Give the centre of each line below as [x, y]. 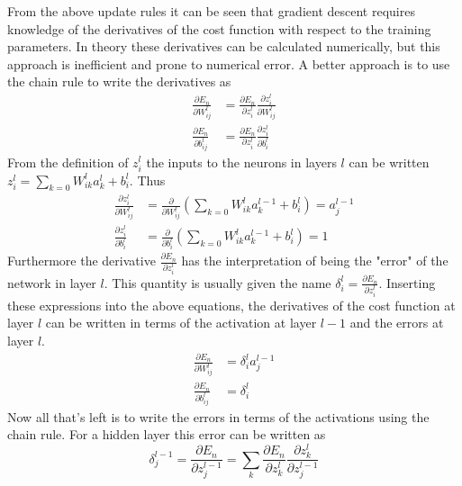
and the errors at [397, 323]
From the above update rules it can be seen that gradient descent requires [211, 11]
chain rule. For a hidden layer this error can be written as [167, 434]
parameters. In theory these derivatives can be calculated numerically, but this [224, 46]
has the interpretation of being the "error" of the [315, 261]
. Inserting [407, 282]
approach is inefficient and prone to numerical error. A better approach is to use [229, 63]
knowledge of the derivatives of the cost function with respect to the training [219, 28]
